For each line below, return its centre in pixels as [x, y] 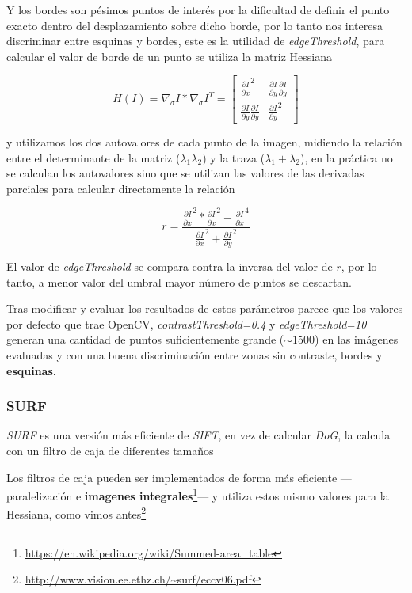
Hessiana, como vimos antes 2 [76, 513]
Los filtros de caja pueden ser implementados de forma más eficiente [172, 477]
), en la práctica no [346, 157]
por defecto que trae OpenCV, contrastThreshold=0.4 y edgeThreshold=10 [187, 323]
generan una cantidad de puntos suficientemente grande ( [145, 339]
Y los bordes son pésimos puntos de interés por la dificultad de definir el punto [198, 10]
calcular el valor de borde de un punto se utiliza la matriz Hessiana [170, 56]
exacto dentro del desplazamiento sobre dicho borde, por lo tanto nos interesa [195, 25]
